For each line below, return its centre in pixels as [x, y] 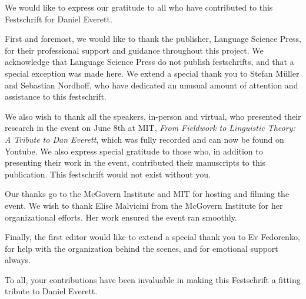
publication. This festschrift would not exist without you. [108, 174]
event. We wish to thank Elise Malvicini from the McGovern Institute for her [144, 205]
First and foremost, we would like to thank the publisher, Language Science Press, [153, 39]
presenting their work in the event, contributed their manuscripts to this [135, 162]
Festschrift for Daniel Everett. [59, 19]
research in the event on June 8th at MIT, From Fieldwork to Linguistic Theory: [150, 128]
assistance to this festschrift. [56, 96]
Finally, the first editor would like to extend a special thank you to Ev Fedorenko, [152, 237]
